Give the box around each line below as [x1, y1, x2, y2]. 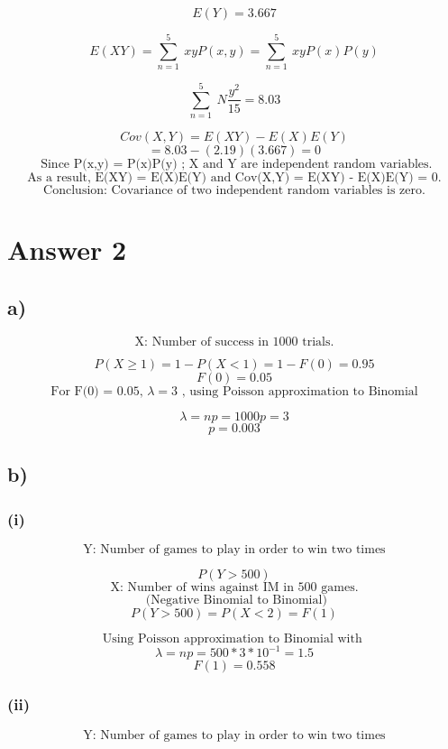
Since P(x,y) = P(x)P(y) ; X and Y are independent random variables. [41, 158, 433, 171]
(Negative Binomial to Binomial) [145, 593, 327, 606]
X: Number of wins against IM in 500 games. [110, 580, 359, 594]
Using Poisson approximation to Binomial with [102, 632, 362, 645]
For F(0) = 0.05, [50, 384, 143, 398]
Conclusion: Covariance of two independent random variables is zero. [43, 184, 425, 198]
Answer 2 [7, 231, 127, 268]
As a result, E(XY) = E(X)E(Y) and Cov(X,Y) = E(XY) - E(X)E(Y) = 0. [27, 171, 442, 185]
